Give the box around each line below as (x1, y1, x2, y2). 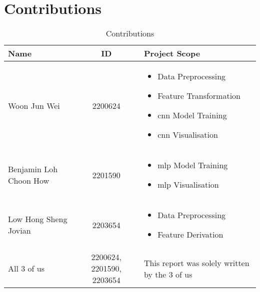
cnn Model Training (157, 109, 227, 121)
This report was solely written (144, 257, 249, 269)
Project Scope (144, 47, 200, 59)
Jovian (8, 225, 31, 237)
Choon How (8, 175, 49, 187)
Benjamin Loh (8, 163, 58, 175)
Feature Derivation (157, 229, 223, 241)
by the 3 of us (144, 268, 192, 280)
